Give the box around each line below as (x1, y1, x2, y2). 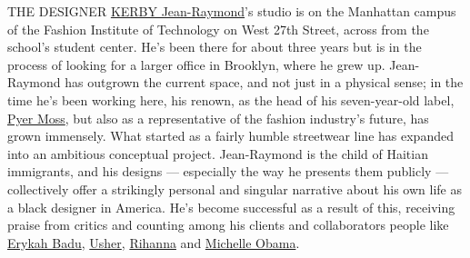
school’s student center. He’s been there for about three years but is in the (7, 37, 422, 56)
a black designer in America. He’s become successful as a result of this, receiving (7, 197, 455, 216)
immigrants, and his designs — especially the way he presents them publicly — (7, 162, 449, 181)
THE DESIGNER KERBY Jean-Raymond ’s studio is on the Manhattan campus (7, 2, 456, 20)
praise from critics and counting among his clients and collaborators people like (7, 215, 449, 234)
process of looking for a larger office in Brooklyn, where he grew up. (7, 55, 385, 74)
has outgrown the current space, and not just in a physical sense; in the (65, 73, 464, 92)
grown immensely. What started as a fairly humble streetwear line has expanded (7, 126, 454, 145)
